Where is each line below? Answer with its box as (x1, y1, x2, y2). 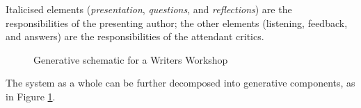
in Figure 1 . (6, 89, 56, 103)
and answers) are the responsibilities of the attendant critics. (6, 29, 264, 44)
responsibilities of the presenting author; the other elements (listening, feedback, (6, 15, 348, 30)
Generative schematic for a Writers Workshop (33, 52, 228, 66)
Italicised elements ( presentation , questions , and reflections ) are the (6, 2, 292, 16)
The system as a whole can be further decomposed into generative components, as (6, 75, 355, 90)
